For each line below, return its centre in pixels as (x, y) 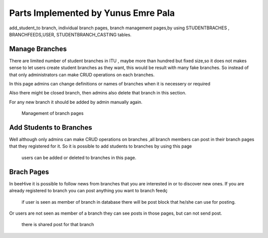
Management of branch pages (53, 113)
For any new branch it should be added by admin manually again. (76, 102)
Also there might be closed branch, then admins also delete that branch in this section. (98, 93)
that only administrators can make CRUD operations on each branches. (82, 75)
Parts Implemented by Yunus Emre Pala (92, 13)
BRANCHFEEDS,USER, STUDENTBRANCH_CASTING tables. (70, 34)
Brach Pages (29, 172)
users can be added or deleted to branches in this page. (79, 158)
